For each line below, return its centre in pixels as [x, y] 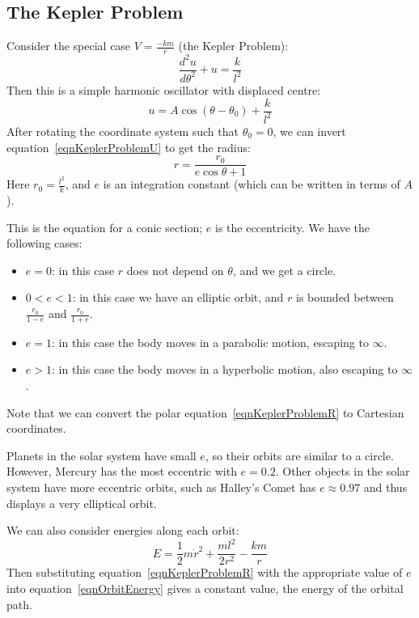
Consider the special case [69, 46]
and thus [385, 487]
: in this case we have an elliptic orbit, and [178, 297]
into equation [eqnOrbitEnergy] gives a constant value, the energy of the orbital [205, 588]
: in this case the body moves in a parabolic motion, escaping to [210, 342]
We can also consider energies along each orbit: [123, 530]
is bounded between [345, 297]
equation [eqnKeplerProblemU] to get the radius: [129, 147]
